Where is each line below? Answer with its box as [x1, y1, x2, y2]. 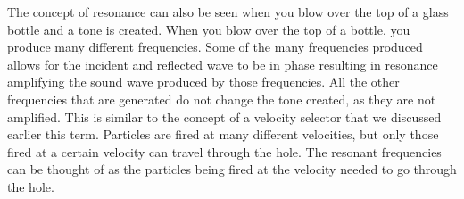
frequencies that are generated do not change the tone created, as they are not [7, 89, 436, 108]
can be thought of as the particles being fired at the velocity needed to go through [7, 160, 457, 178]
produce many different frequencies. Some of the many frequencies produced [7, 37, 423, 56]
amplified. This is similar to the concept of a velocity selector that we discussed [7, 107, 442, 126]
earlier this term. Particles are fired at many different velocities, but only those [7, 125, 439, 144]
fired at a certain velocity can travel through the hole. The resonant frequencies [7, 142, 442, 161]
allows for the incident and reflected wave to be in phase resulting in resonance [7, 54, 438, 73]
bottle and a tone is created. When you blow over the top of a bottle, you [7, 20, 410, 38]
